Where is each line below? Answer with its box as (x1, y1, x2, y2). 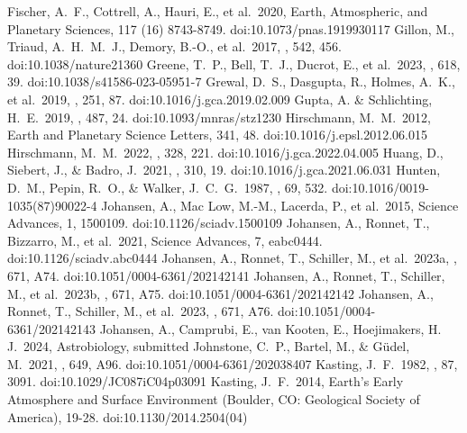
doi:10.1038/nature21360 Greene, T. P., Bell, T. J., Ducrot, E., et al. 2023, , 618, (7, 54, 461, 73)
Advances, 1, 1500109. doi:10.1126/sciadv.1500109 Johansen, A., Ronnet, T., (7, 213, 430, 232)
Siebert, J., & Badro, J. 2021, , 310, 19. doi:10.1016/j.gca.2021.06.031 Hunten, (7, 160, 441, 179)
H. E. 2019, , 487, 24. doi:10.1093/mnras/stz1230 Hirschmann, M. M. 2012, (7, 107, 431, 126)
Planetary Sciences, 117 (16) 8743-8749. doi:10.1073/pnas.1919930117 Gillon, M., (7, 19, 454, 38)
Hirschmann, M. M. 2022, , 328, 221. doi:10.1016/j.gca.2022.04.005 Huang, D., (7, 142, 444, 161)
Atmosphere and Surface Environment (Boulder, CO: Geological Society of (7, 390, 420, 409)
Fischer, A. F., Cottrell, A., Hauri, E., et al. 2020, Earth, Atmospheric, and (7, 2, 428, 20)
